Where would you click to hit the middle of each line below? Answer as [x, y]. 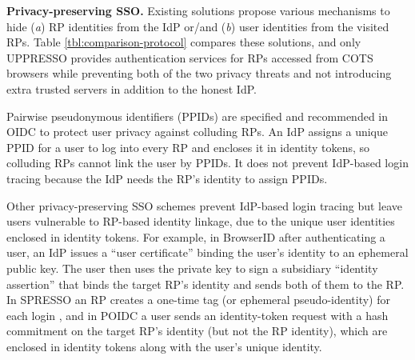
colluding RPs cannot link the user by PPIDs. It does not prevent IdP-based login [207, 163]
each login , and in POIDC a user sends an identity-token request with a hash [198, 315]
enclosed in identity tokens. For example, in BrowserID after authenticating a [196, 236]
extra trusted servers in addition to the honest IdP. [132, 88]
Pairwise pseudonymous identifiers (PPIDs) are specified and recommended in [198, 116]
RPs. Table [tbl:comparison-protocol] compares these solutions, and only [184, 42]
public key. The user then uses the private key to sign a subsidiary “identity [192, 268]
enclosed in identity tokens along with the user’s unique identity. [164, 346]
